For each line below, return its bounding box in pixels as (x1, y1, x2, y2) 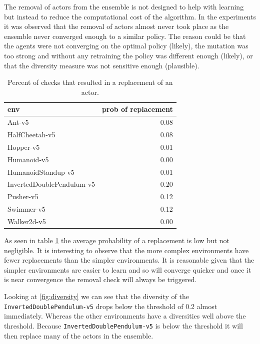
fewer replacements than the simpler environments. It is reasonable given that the (4, 255, 254, 265)
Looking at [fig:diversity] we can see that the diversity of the (4, 291, 189, 301)
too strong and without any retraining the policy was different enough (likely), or (4, 50, 253, 60)
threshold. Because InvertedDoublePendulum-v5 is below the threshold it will (4, 320, 243, 331)
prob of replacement (102, 104, 173, 114)
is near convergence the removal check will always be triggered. (4, 274, 197, 285)
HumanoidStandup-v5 (7, 166, 74, 177)
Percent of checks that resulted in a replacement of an (7, 77, 173, 87)
